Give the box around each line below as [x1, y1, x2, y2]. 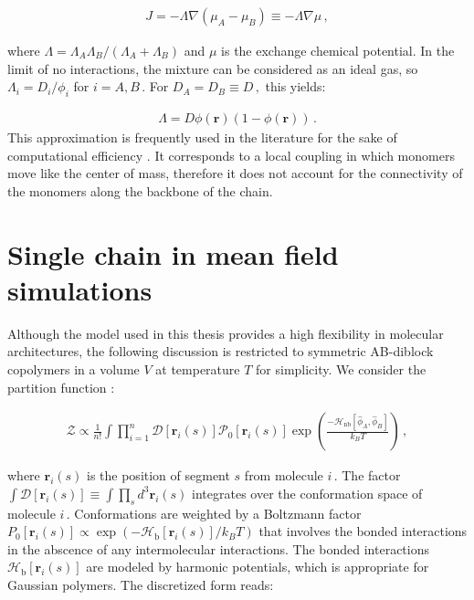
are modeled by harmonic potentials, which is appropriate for [86, 557, 429, 576]
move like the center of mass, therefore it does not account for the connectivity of [7, 163, 463, 183]
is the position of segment [87, 466, 230, 485]
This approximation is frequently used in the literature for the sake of [7, 128, 397, 147]
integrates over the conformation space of [192, 483, 423, 502]
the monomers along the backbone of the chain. [7, 181, 273, 200]
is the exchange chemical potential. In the [221, 41, 455, 60]
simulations [7, 270, 153, 308]
